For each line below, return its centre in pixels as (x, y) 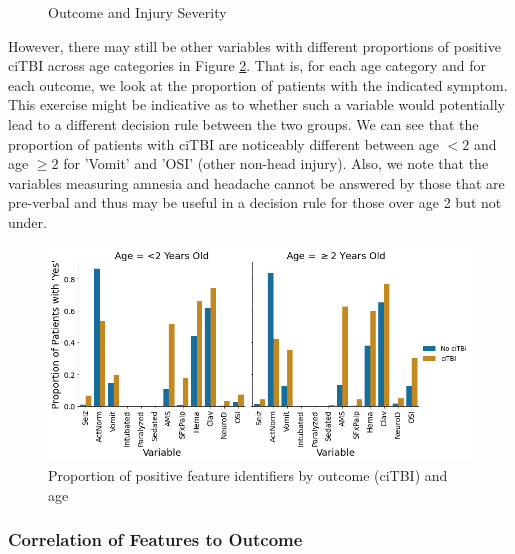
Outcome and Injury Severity (137, 12)
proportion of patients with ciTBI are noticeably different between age (223, 143)
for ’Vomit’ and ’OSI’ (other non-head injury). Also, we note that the (276, 163)
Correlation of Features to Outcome (155, 539)
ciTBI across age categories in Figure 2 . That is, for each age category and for (247, 65)
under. (27, 221)
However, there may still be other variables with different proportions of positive (254, 45)
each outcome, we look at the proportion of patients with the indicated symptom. (258, 84)
